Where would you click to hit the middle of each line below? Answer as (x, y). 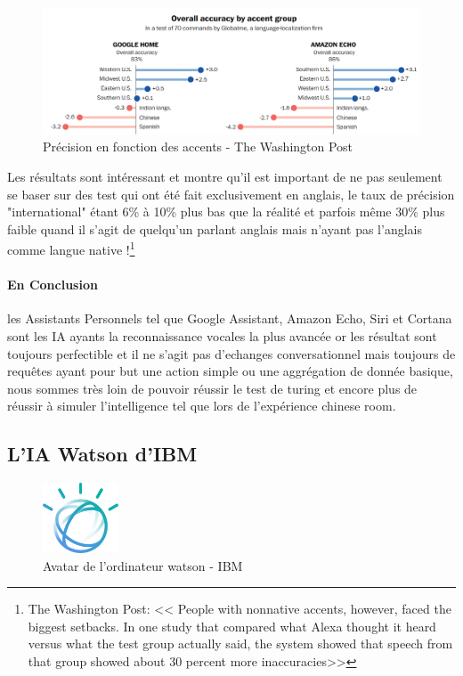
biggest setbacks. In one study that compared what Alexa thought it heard (232, 626)
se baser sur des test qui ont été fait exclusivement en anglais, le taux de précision (231, 194)
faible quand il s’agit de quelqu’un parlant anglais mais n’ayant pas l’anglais (215, 228)
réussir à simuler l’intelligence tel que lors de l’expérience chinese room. (202, 406)
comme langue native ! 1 (71, 248)
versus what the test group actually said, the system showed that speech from (240, 643)
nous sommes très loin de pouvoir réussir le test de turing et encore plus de (212, 388)
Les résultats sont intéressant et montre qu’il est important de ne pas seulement (225, 177)
